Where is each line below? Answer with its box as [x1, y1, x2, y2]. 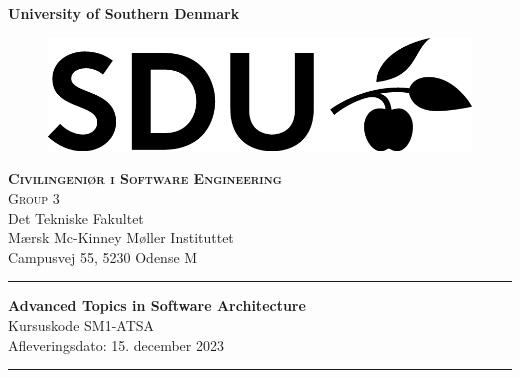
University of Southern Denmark [8, 3, 240, 23]
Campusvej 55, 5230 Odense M [8, 246, 198, 267]
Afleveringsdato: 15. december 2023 [8, 334, 224, 355]
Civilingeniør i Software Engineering [8, 168, 282, 189]
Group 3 [8, 188, 60, 209]
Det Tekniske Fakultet [8, 207, 144, 228]
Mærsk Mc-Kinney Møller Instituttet [8, 227, 234, 248]
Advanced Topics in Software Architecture [8, 295, 306, 316]
